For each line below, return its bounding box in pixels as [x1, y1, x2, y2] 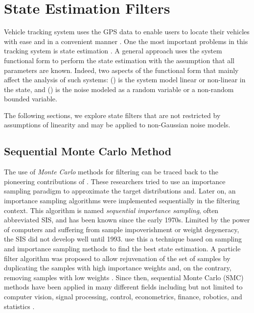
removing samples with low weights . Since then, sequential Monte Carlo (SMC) [4, 272, 244, 282]
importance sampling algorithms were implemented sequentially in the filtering [4, 195, 240, 206]
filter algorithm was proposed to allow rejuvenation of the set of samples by [4, 253, 231, 263]
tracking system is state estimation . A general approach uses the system [4, 46, 222, 56]
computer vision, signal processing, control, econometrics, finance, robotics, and [4, 291, 242, 301]
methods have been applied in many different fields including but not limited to [4, 282, 243, 292]
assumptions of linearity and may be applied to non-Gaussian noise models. [4, 120, 231, 130]
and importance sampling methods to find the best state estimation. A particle [4, 243, 241, 254]
